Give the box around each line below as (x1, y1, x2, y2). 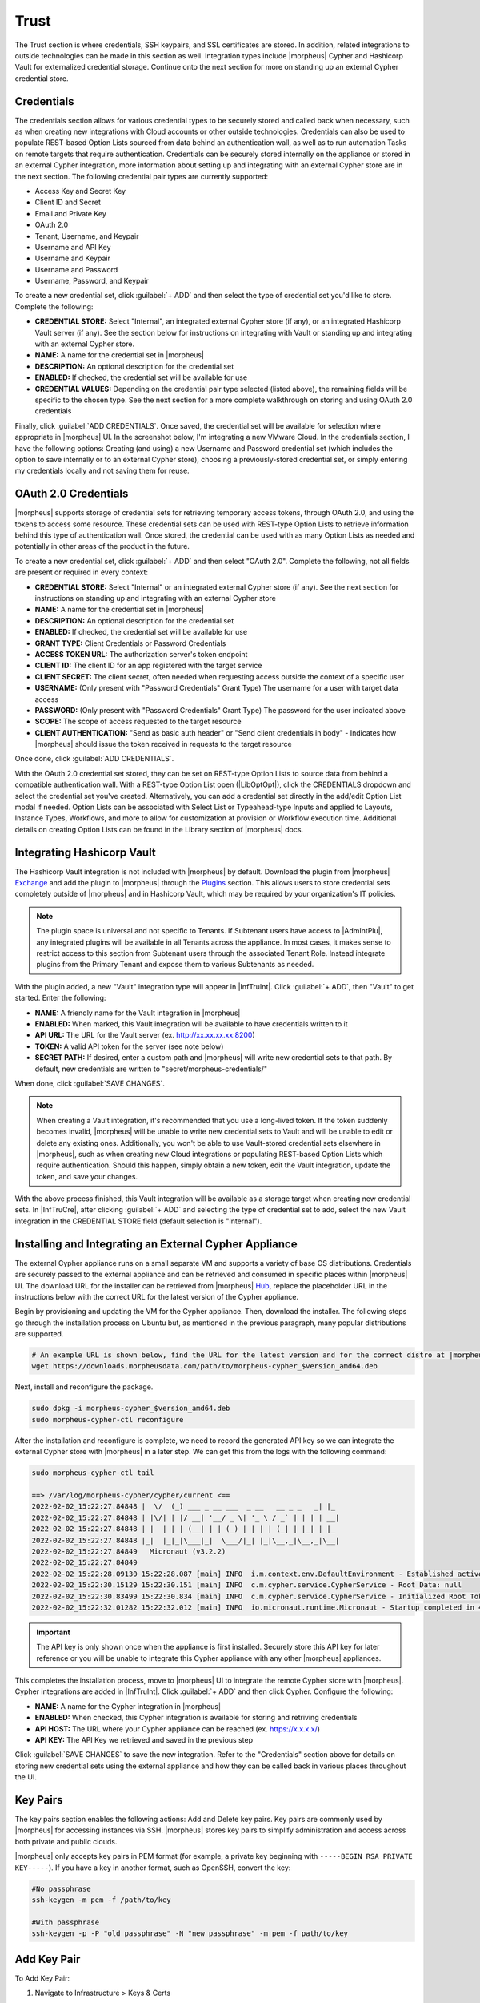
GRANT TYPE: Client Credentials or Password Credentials (34, 638, 226, 648)
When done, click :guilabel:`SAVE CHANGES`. (14, 1078, 166, 1088)
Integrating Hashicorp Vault (14, 845, 156, 859)
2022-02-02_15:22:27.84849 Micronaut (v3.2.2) (31, 1546, 226, 1556)
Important (36, 1627, 71, 1637)
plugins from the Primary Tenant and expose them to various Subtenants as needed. (36, 960, 314, 969)
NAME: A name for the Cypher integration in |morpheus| (34, 1701, 222, 1711)
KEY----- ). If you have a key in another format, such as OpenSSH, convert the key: (14, 1863, 291, 1872)
